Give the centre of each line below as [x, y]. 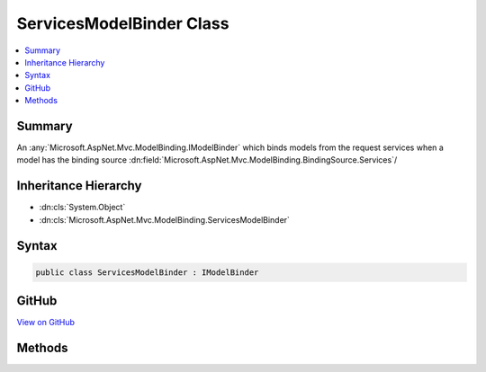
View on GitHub [46, 323]
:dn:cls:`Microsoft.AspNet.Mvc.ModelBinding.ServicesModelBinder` [164, 219]
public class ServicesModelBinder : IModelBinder [147, 272]
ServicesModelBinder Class [123, 23]
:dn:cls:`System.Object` [82, 208]
